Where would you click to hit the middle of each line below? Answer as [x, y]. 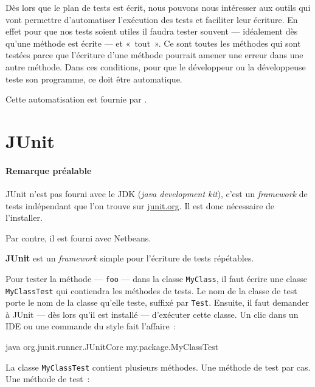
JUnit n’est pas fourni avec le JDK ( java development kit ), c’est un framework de [157, 193]
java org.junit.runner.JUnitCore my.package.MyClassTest [112, 347]
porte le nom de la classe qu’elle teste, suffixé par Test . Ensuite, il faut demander [157, 302]
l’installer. [24, 217]
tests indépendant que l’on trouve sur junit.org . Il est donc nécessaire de [140, 205]
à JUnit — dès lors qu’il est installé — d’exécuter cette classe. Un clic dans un [152, 314]
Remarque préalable [49, 170]
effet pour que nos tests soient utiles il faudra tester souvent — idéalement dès [152, 31]
